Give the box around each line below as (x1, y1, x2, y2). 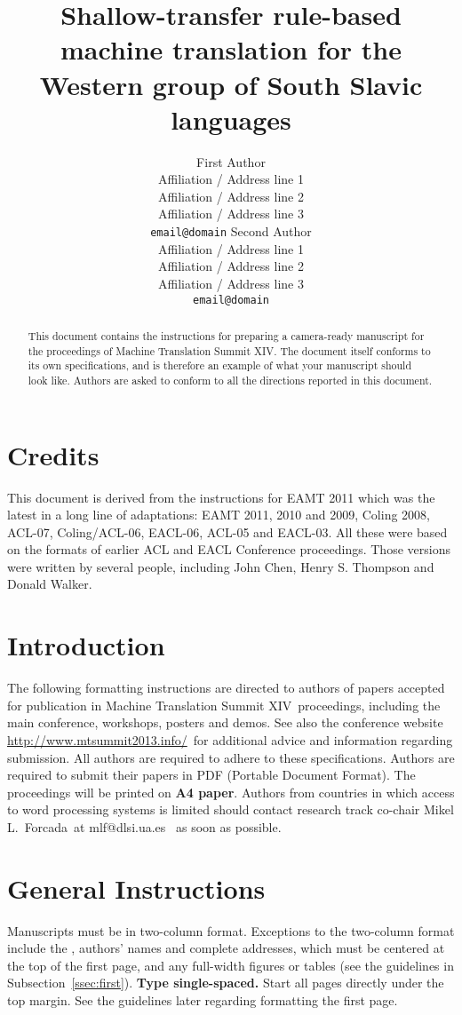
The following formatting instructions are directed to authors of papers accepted (7, 678, 445, 697)
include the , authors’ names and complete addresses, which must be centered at (7, 939, 445, 957)
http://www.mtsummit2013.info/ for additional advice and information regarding (7, 730, 453, 749)
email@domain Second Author (150, 222, 312, 241)
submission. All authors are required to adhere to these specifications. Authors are (7, 748, 455, 766)
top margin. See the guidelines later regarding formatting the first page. (7, 991, 398, 1010)
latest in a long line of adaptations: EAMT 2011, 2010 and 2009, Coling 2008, (7, 505, 430, 524)
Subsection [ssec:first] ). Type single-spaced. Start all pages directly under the (7, 973, 444, 992)
